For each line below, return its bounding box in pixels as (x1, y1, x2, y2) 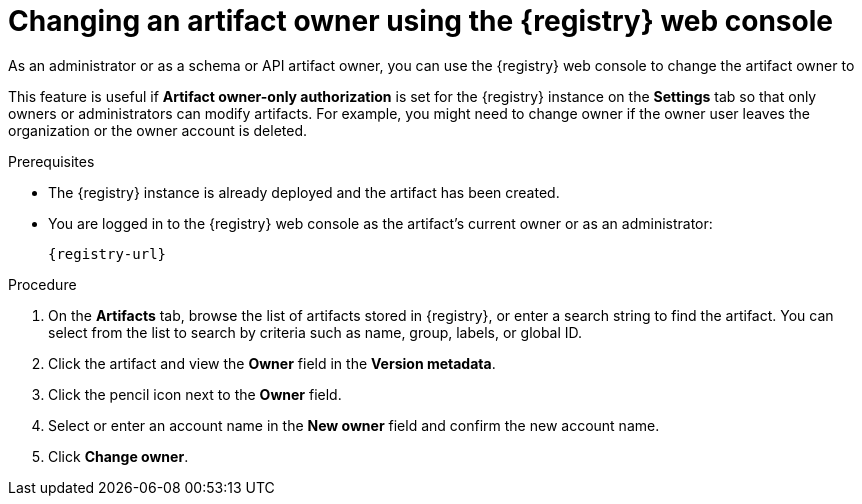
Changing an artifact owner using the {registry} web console (8, 4, 833, 38)
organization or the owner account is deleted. (8, 121, 308, 139)
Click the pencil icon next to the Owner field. (48, 385, 342, 403)
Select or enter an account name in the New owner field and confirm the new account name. (48, 416, 660, 434)
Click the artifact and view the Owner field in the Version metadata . (48, 354, 496, 372)
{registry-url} (48, 245, 167, 262)
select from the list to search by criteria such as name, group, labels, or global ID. (48, 323, 583, 341)
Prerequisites (8, 152, 95, 170)
